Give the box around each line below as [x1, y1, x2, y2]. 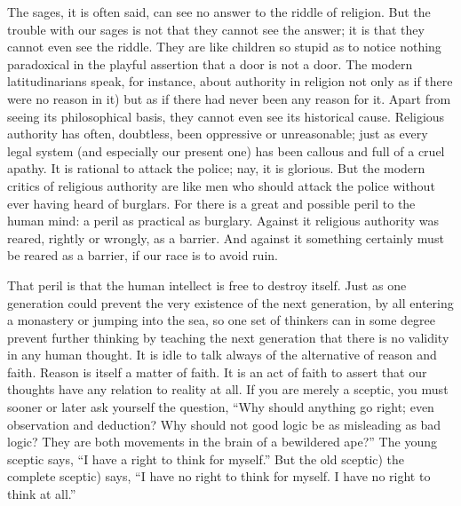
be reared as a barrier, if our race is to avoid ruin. [7, 246, 278, 265]
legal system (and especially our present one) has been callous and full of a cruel [7, 141, 445, 160]
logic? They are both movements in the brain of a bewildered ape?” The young [7, 432, 437, 451]
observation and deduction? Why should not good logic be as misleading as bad [7, 415, 441, 433]
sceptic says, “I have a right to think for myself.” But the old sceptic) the [7, 449, 405, 468]
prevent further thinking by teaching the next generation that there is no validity [7, 328, 449, 346]
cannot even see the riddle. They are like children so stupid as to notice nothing [7, 37, 441, 56]
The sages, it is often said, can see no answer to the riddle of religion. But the [7, 3, 431, 20]
